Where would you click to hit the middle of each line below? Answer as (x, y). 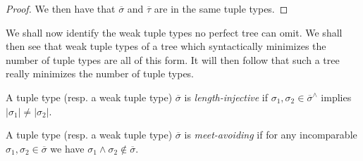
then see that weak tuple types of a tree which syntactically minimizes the (166, 46)
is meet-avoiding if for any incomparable (271, 135)
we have (67, 148)
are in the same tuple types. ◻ (221, 8)
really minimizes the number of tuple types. (100, 73)
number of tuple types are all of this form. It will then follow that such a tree (173, 59)
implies (336, 97)
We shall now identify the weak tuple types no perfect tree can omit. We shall (174, 32)
